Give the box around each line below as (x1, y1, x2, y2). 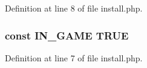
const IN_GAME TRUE (5, 27, 129, 42)
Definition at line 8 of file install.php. (5, 2, 143, 14)
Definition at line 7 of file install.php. (5, 51, 143, 64)
